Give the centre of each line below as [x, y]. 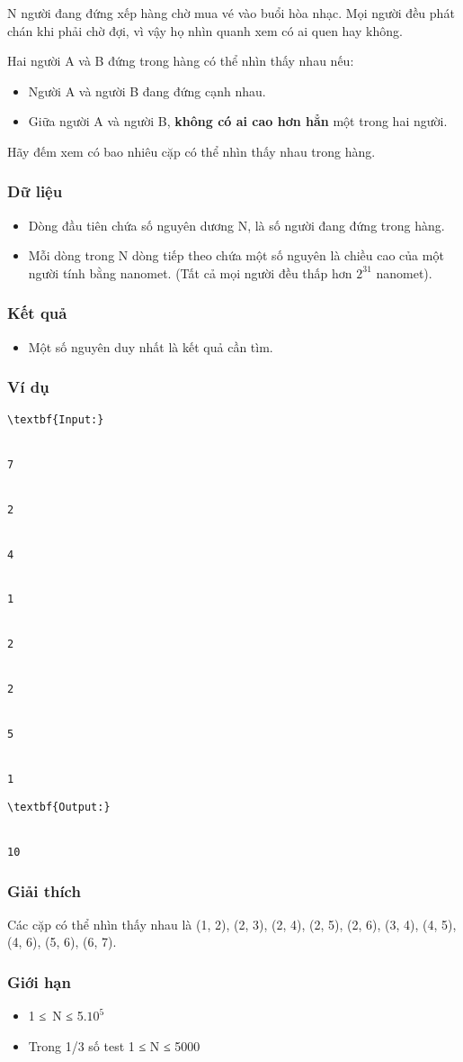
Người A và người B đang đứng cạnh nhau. [147, 91]
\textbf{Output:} [59, 807]
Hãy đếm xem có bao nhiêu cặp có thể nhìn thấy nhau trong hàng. [191, 151]
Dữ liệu [35, 191]
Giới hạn [39, 981]
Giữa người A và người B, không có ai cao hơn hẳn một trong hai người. [238, 121]
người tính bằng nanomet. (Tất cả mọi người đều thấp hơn [190, 272]
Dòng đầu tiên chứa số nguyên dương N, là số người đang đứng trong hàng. [236, 225]
